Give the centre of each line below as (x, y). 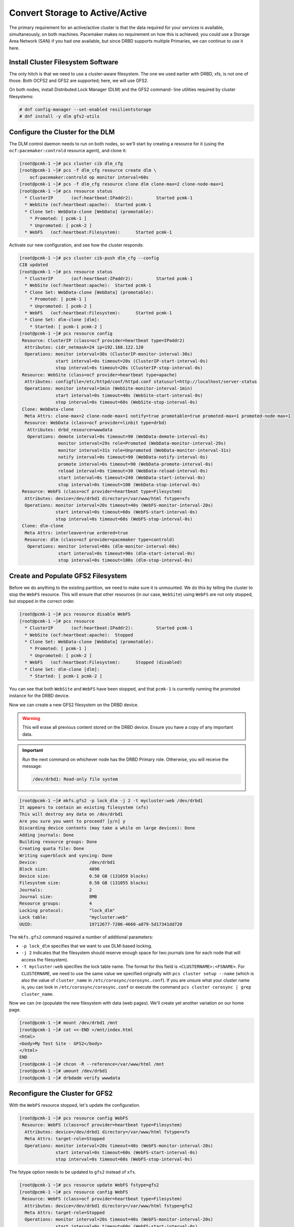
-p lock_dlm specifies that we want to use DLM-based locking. (87, 946)
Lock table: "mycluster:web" (74, 917)
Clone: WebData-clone (48, 409)
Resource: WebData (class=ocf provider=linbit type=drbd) (96, 423)
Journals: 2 (56, 890)
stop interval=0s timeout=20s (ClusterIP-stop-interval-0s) (129, 368)
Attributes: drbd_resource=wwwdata (70, 430)
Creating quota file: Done (52, 849)
